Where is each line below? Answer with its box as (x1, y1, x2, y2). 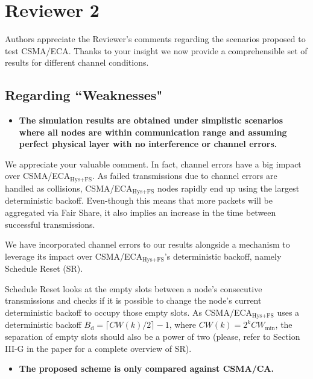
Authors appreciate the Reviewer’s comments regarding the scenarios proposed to (5, 33, 306, 45)
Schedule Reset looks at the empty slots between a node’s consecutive (5, 282, 262, 295)
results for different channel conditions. (5, 56, 149, 69)
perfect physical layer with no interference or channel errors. (19, 137, 277, 150)
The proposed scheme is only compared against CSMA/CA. (19, 362, 274, 375)
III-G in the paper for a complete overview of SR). (5, 342, 192, 354)
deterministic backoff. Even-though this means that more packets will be (5, 194, 273, 207)
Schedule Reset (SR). (5, 262, 83, 275)
